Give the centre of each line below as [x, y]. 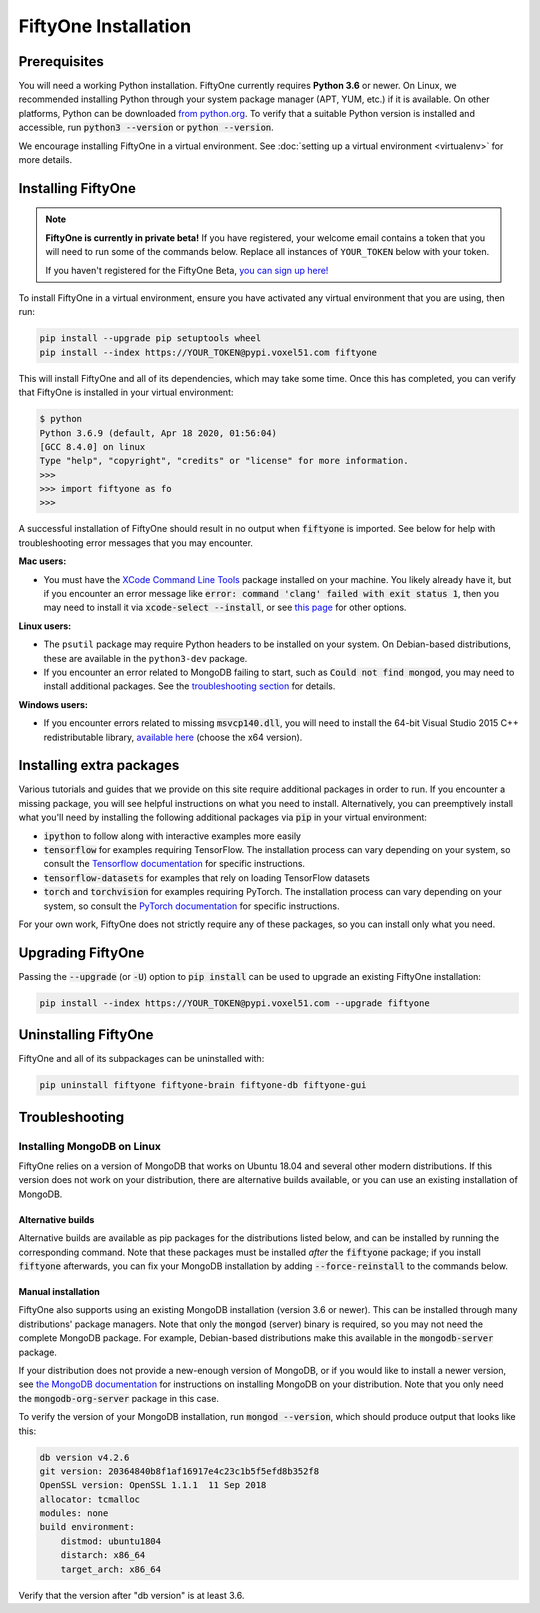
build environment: [87, 1527]
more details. [45, 160]
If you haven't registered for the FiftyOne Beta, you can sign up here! [187, 270]
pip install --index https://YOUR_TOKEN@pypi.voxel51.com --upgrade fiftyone [234, 1003]
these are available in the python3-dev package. [145, 658]
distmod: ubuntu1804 [111, 1541]
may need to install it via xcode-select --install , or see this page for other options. [225, 607]
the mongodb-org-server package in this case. [119, 1398]
